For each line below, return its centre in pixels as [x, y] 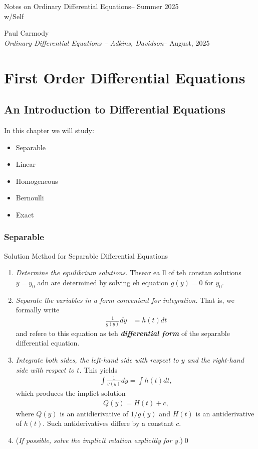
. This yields [98, 369]
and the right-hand [215, 359]
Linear [26, 164]
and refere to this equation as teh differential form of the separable [123, 333]
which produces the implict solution [71, 393]
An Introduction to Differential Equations [115, 109]
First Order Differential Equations [125, 77]
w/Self [14, 16]
